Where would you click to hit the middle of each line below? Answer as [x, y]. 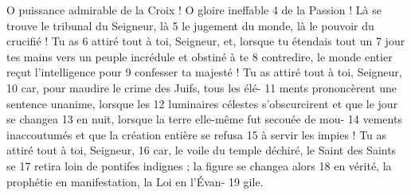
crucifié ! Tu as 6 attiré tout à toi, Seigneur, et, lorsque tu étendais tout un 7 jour [206, 41]
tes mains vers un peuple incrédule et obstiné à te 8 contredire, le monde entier [200, 56]
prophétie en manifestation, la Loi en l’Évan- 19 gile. [135, 181]
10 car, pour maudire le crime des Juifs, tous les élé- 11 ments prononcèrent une [202, 87]
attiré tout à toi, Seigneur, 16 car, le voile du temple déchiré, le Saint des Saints [202, 150]
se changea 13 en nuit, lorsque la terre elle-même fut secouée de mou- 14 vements [204, 119]
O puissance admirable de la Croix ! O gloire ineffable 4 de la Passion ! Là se [194, 10]
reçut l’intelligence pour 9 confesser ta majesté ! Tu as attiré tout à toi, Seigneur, [204, 72]
